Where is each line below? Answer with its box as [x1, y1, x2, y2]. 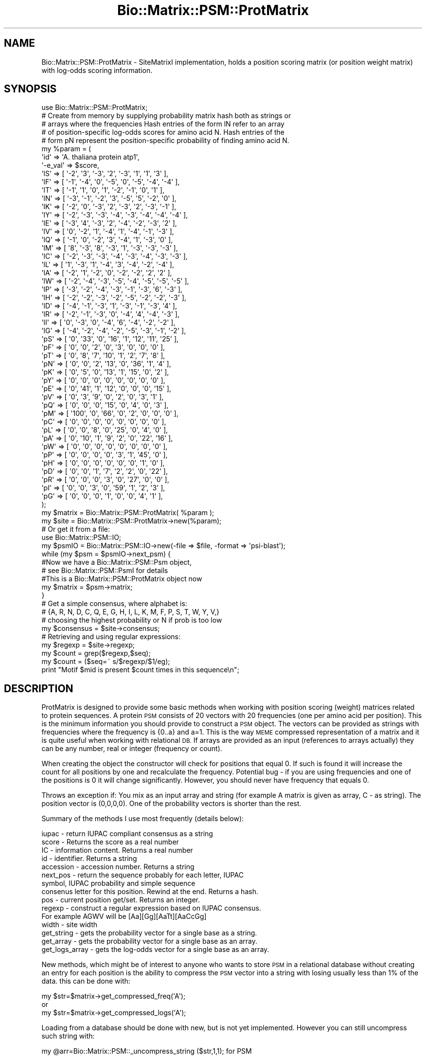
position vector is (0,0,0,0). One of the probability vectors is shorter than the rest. [41, 799, 302, 808]
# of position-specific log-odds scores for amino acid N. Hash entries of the [41, 128, 285, 137]
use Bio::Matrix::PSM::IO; [41, 533, 122, 542]
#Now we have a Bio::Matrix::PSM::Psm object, [41, 558, 192, 567]
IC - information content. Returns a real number [41, 846, 193, 855]
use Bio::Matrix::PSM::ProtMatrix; [41, 103, 148, 112]
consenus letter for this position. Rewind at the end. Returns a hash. [41, 887, 258, 896]
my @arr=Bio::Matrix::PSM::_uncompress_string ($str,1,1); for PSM [41, 1047, 252, 1056]
